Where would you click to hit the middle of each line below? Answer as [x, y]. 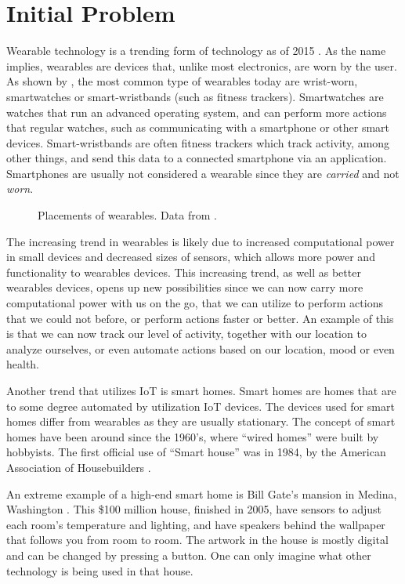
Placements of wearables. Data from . [127, 215]
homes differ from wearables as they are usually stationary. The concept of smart [201, 421]
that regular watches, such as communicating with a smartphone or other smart [198, 127]
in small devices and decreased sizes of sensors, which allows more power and [191, 257]
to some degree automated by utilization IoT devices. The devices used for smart [201, 406]
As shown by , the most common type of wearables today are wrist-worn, [182, 81]
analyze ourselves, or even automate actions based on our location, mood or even [201, 348]
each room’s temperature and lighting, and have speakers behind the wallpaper [196, 524]
